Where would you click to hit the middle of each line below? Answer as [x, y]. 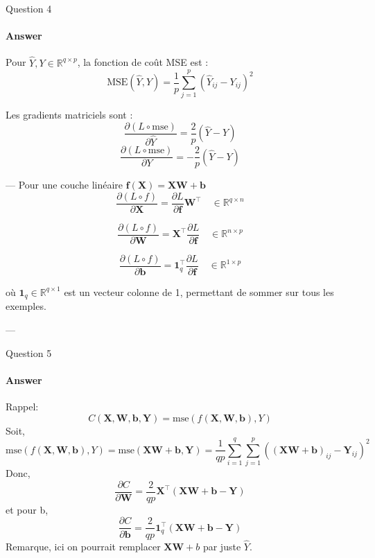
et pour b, [27, 509]
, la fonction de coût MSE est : [143, 62]
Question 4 [29, 8]
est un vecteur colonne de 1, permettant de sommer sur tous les [199, 291]
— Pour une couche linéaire [64, 185]
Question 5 [29, 352]
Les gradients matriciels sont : [69, 115]
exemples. [26, 306]
